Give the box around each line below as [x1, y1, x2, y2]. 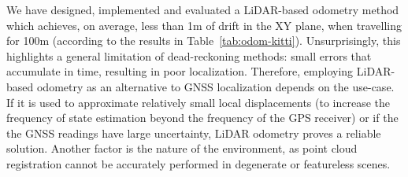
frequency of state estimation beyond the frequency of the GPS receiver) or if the [6, 109, 399, 126]
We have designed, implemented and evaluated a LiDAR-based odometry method [6, 2, 399, 17]
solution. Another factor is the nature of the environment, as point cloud [6, 140, 358, 157]
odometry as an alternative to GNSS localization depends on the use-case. [36, 78, 395, 94]
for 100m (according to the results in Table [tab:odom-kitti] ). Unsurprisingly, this [6, 32, 401, 49]
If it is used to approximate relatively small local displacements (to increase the [6, 94, 391, 110]
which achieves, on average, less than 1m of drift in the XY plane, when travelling [6, 17, 402, 33]
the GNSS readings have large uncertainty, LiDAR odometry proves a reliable [6, 124, 381, 141]
